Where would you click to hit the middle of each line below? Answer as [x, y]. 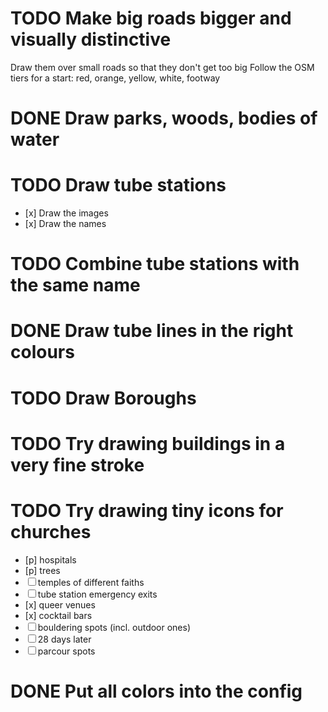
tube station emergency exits [97, 594]
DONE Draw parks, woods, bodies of [164, 118]
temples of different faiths [91, 582]
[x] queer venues [60, 604]
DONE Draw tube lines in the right [152, 331]
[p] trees [42, 570]
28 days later [64, 639]
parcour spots [66, 651]
